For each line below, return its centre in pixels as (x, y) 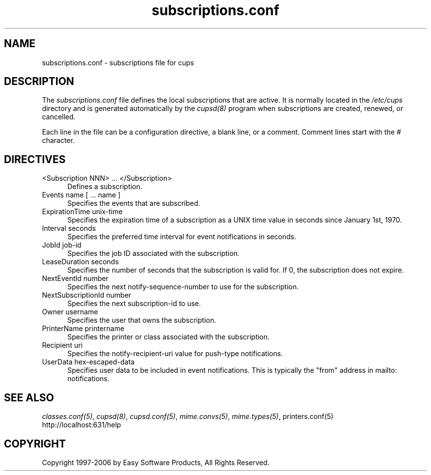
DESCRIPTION (39, 82)
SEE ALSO (29, 397)
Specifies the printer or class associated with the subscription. (169, 337)
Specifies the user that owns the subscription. (142, 320)
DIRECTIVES (35, 159)
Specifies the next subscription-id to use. (134, 304)
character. (58, 140)
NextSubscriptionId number (87, 295)
